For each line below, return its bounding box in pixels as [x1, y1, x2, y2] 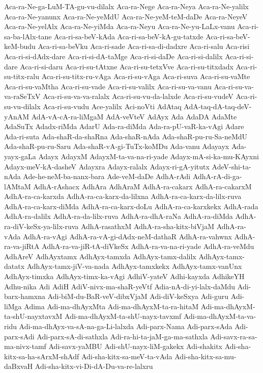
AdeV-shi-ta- [212, 161, 251, 171]
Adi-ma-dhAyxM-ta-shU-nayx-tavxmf [65, 311, 182, 321]
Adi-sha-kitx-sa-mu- [174, 351, 237, 361]
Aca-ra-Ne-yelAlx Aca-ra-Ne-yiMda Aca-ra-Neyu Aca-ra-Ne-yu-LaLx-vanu [4, 21, 235, 32]
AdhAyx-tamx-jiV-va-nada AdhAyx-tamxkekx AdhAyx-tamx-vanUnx [26, 261, 242, 271]
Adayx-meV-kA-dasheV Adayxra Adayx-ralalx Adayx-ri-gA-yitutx [4, 161, 210, 171]
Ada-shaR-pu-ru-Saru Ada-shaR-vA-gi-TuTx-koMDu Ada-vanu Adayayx [4, 141, 229, 152]
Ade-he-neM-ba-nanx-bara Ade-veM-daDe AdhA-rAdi [23, 171, 191, 182]
